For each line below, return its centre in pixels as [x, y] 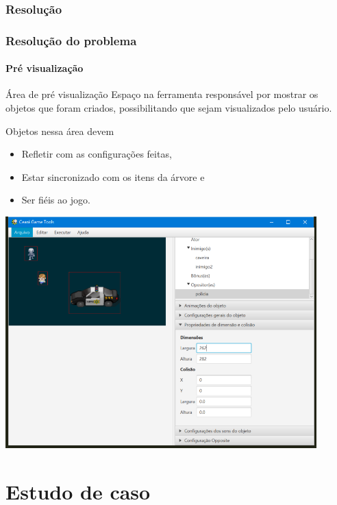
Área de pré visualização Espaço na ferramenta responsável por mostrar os [162, 94]
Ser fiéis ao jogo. [56, 200]
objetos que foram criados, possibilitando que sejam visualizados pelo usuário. [169, 108]
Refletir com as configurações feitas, [97, 154]
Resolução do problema [71, 40]
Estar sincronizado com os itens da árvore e [113, 176]
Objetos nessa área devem [60, 131]
